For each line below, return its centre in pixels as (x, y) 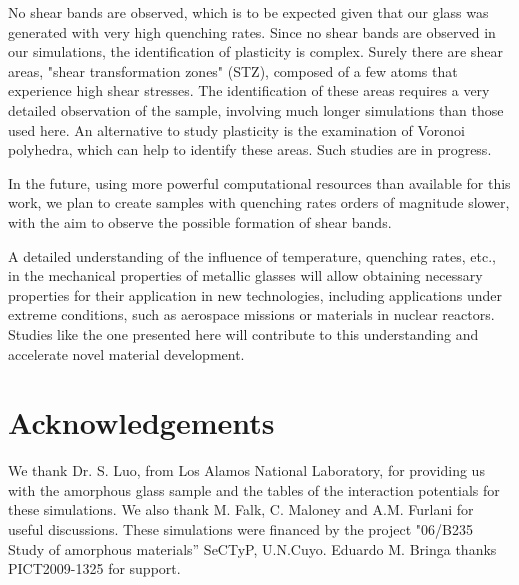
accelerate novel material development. (126, 353)
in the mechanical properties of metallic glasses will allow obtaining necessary (245, 275)
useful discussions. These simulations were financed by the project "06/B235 (240, 529)
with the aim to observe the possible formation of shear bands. (200, 221)
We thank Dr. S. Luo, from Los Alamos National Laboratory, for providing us (246, 470)
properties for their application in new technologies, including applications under (255, 294)
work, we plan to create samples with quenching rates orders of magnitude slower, (259, 202)
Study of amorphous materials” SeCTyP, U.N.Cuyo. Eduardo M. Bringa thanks (252, 548)
